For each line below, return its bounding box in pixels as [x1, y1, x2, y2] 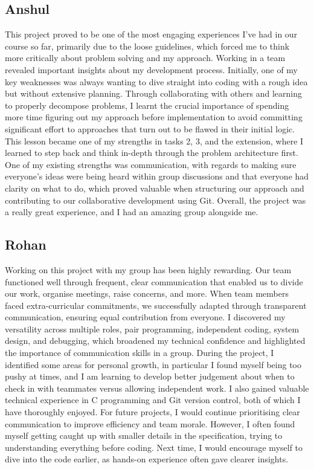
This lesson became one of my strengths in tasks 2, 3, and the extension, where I [5, 134, 304, 147]
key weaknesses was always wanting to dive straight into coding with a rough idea [5, 75, 308, 88]
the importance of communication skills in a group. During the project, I [5, 346, 274, 359]
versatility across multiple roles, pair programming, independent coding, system [5, 322, 300, 335]
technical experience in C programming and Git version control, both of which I [5, 393, 301, 406]
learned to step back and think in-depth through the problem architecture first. [5, 146, 298, 159]
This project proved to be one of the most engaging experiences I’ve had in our [5, 28, 298, 40]
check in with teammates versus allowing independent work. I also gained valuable [5, 381, 309, 394]
